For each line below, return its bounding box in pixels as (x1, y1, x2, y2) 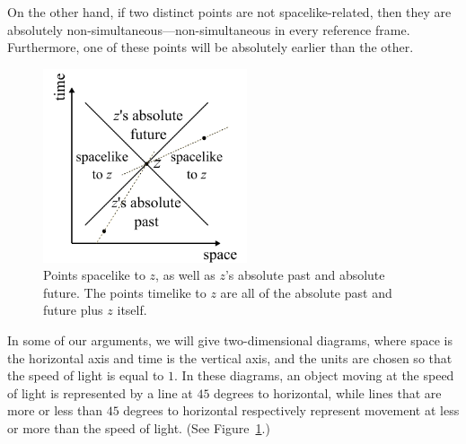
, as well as (155, 266, 215, 284)
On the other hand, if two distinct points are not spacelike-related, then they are (7, 3, 452, 21)
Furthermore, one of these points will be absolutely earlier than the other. (7, 38, 414, 57)
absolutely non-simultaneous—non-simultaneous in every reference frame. (7, 20, 410, 39)
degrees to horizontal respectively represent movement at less (123, 401, 460, 420)
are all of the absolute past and (220, 283, 392, 301)
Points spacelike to (43, 266, 145, 284)
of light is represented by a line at (7, 383, 193, 402)
